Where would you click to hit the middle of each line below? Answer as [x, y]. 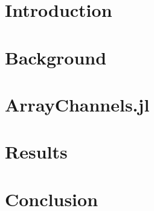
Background [56, 57]
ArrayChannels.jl [77, 104]
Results [36, 152]
